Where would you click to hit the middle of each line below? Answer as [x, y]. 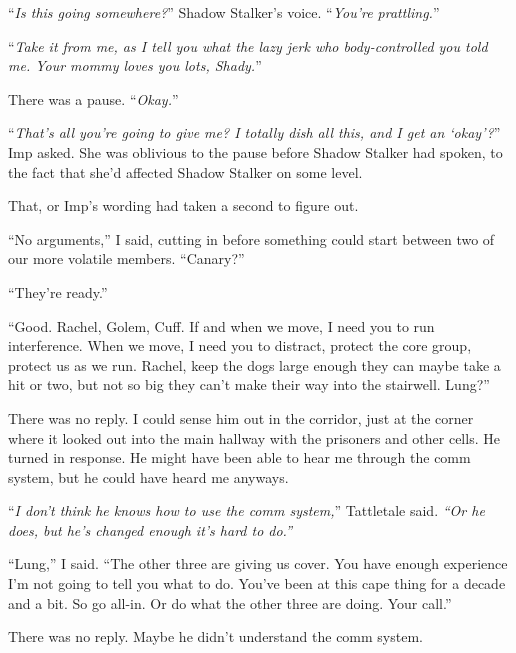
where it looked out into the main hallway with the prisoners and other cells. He [254, 437]
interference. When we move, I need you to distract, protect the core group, [240, 345]
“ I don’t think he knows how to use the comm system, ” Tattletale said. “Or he [246, 510]
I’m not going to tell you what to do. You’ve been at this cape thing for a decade [257, 583]
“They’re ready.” [58, 291]
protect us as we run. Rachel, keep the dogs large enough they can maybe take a [254, 364]
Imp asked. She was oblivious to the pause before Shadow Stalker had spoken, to [255, 151]
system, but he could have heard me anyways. [148, 476]
